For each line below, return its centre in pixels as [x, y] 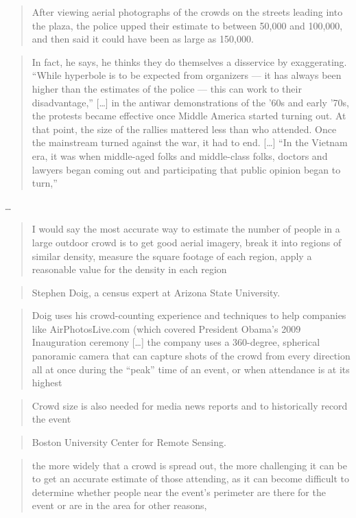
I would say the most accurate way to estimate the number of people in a [186, 229]
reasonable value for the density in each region [129, 269]
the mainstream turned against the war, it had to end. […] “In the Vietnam [190, 142]
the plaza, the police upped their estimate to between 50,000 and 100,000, [187, 25]
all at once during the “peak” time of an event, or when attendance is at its [191, 369]
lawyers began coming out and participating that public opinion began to [186, 169]
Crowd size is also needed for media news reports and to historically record [190, 405]
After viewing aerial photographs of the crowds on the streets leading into [187, 12]
